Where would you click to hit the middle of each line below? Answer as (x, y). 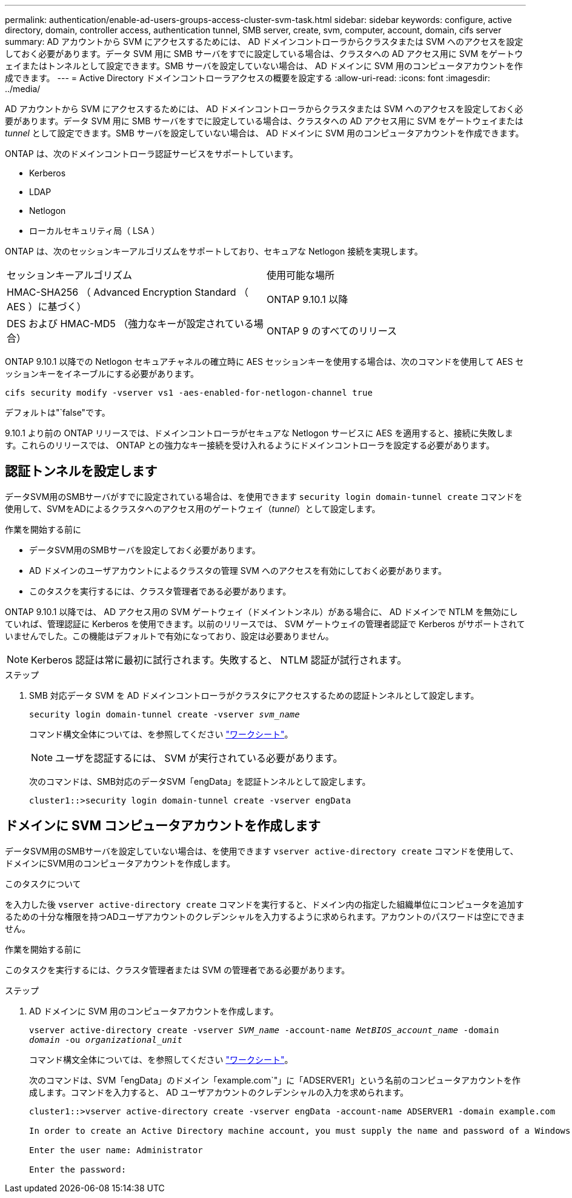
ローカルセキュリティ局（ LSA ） (95, 231)
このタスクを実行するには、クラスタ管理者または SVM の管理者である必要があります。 (178, 970)
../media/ (23, 89)
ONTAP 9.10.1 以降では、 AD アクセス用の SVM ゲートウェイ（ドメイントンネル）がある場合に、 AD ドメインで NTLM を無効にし (261, 611)
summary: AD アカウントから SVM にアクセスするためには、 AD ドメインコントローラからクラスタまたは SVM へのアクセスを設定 (264, 42)
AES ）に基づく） (47, 307)
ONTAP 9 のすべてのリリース (332, 331)
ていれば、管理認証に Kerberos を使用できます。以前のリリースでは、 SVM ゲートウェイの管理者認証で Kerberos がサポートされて (265, 624)
